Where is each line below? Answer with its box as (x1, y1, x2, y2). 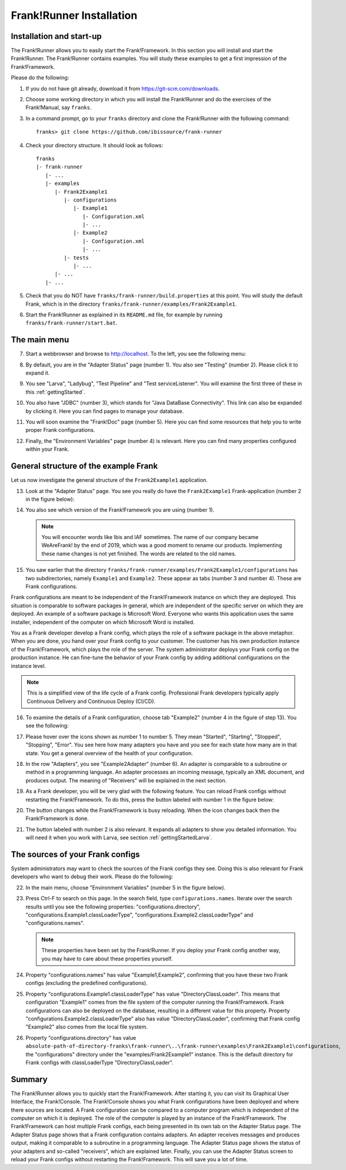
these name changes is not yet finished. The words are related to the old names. (41, 550, 237, 557)
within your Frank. (25, 445, 69, 453)
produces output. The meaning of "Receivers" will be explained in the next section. (25, 776, 227, 784)
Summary (11, 1074, 48, 1084)
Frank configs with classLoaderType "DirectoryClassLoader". (25, 1059, 174, 1066)
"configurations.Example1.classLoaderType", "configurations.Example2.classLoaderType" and (25, 911, 254, 918)
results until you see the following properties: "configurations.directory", (25, 903, 201, 910)
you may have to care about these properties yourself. (41, 955, 173, 962)
